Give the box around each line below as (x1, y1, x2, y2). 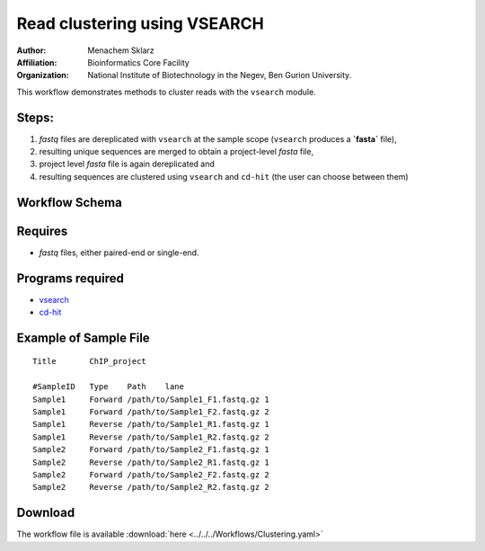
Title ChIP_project (32, 356, 147, 367)
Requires (16, 223, 68, 238)
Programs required (16, 271, 125, 286)
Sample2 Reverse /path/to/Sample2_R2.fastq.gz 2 (32, 482, 269, 493)
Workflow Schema (16, 194, 123, 210)
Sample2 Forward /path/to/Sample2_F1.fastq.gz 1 (32, 445, 269, 455)
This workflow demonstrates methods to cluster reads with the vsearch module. (16, 86, 316, 97)
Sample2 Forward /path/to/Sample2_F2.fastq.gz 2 (32, 469, 269, 480)
